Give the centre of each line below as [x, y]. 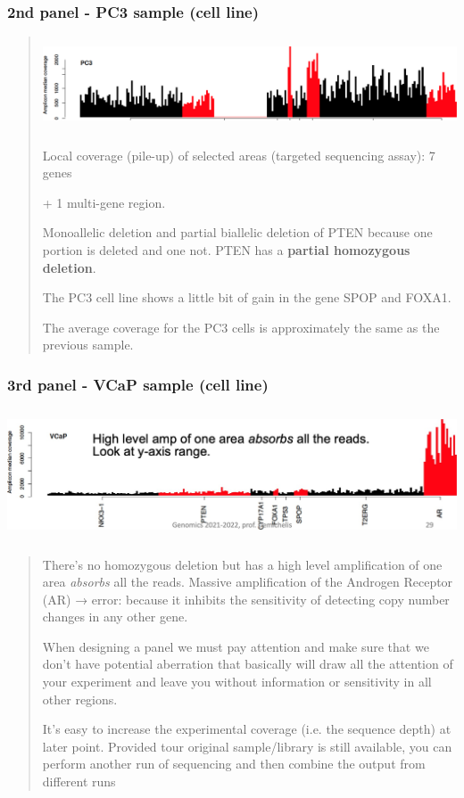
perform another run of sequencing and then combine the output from [234, 764]
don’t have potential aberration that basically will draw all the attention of [248, 664]
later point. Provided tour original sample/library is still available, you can [247, 746]
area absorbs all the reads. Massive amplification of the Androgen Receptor [248, 582]
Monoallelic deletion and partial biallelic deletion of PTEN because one [237, 232]
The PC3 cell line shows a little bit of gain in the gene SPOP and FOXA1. [247, 297]
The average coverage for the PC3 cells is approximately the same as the [241, 327]
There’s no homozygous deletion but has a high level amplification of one [242, 564]
